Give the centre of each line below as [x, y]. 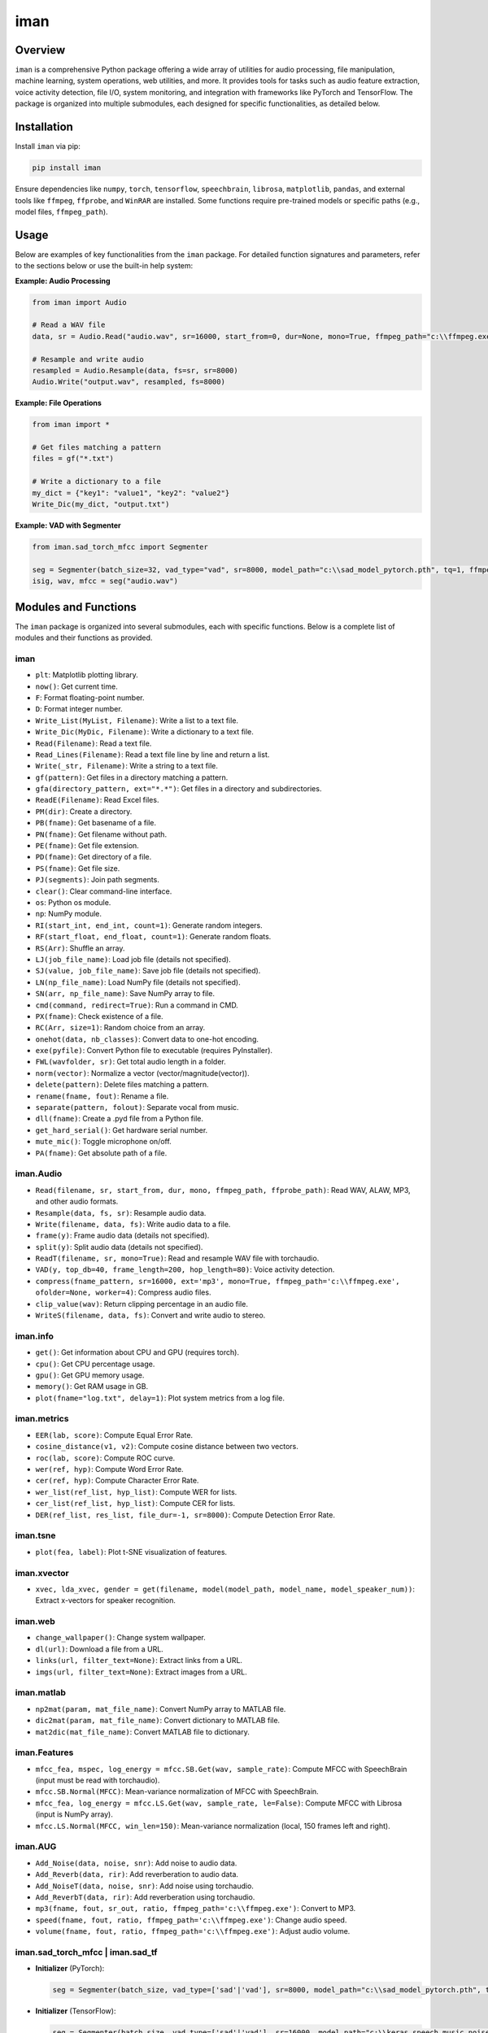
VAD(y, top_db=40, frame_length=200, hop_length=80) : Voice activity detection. [185, 1269]
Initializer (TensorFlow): [76, 2011]
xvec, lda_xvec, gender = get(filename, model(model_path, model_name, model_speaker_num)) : [225, 1589]
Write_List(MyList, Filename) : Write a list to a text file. [137, 720]
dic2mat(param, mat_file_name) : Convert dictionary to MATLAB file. [158, 1721]
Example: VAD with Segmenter [68, 525]
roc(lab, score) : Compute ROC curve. [105, 1458]
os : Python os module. [73, 902]
